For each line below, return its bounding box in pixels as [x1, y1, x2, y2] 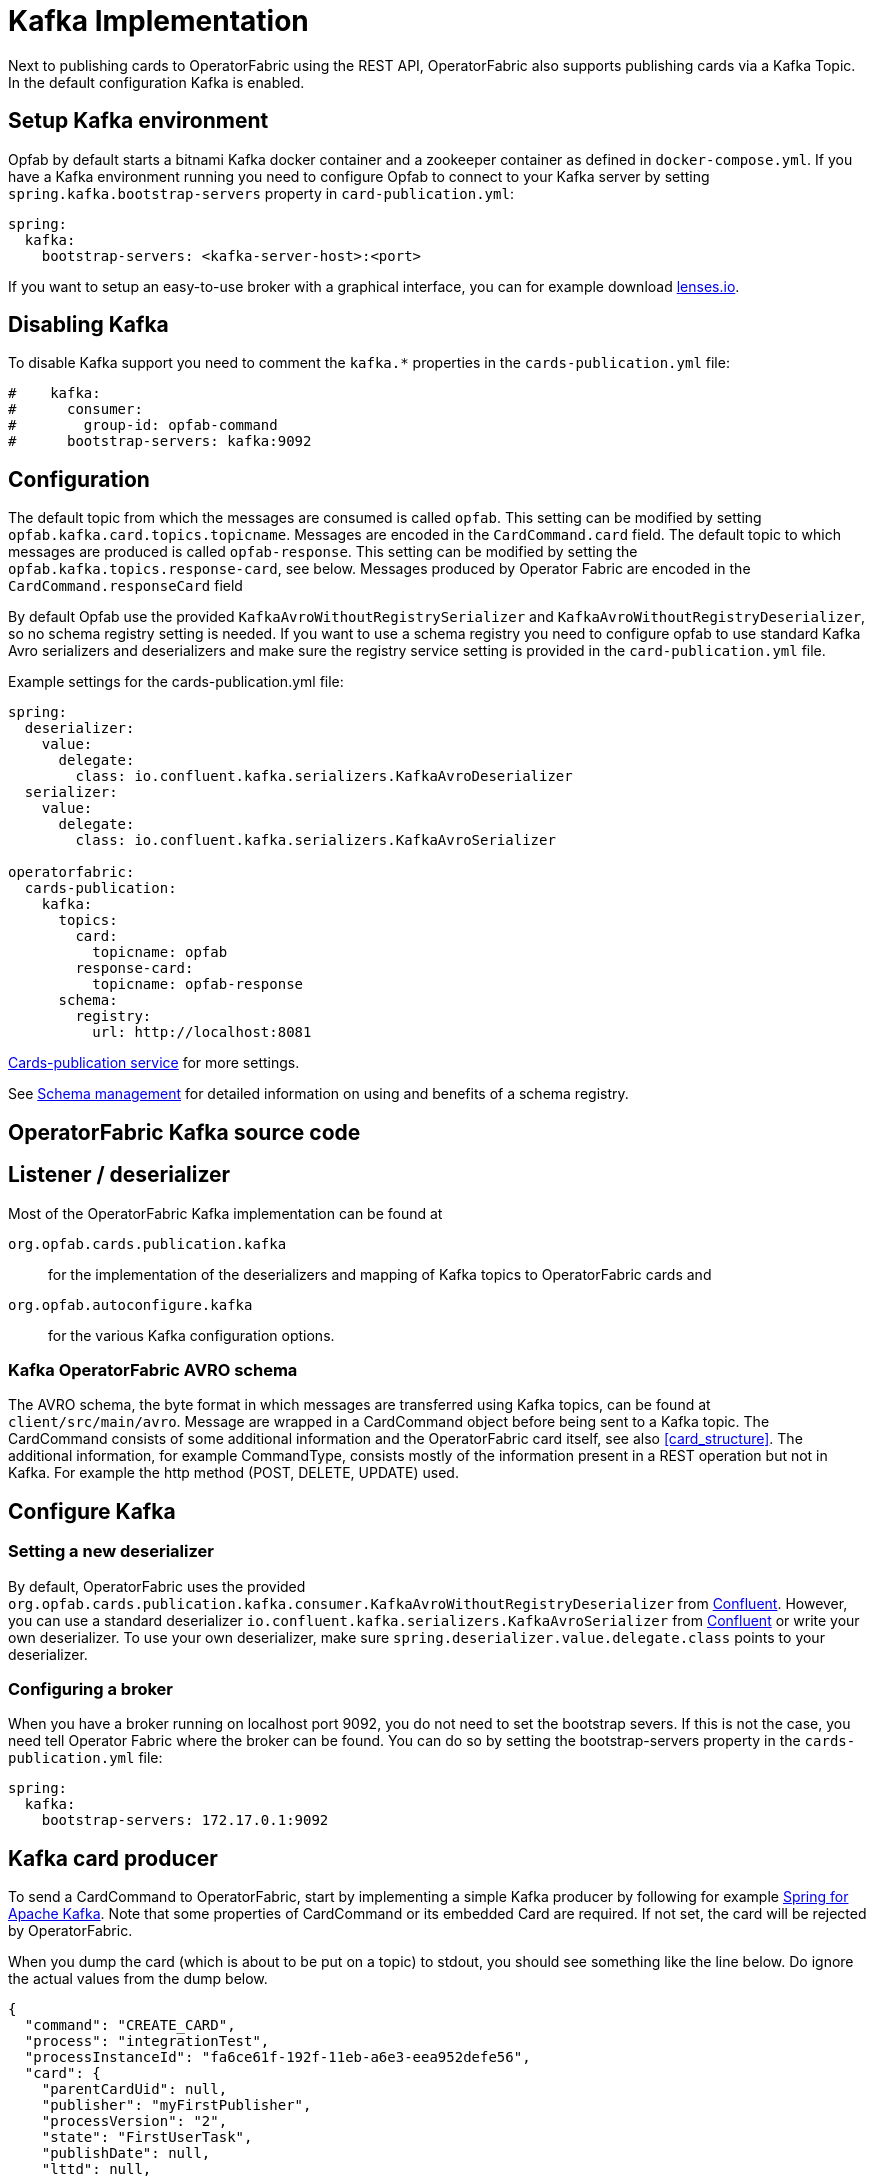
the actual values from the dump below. [8, 1970, 268, 1988]
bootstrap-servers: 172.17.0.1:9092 [41, 1812, 329, 1829]
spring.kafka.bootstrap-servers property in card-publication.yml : [8, 184, 514, 202]
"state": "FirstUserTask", [41, 2129, 253, 2146]
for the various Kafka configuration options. [48, 1326, 335, 1344]
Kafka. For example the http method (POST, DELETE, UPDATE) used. [8, 1464, 459, 1482]
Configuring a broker [8, 1678, 173, 1699]
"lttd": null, [41, 2161, 152, 2178]
